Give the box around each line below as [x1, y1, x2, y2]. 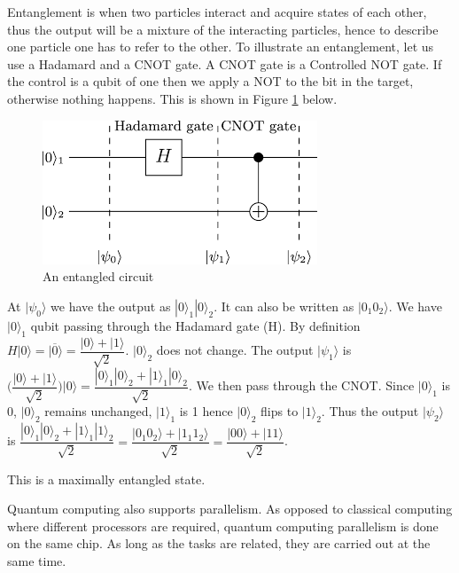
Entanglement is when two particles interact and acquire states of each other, [7, 3, 427, 20]
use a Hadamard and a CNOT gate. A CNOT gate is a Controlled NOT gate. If [7, 54, 442, 73]
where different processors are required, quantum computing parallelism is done [7, 516, 439, 535]
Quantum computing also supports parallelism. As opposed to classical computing [7, 499, 453, 518]
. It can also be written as [214, 296, 354, 315]
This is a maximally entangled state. [7, 469, 206, 488]
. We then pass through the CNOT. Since [188, 376, 415, 395]
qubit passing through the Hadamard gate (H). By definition [30, 316, 361, 334]
